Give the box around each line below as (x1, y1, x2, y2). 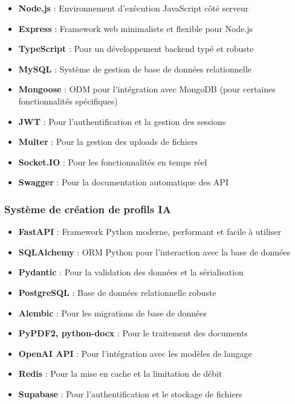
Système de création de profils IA (4, 201, 171, 216)
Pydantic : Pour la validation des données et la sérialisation (18, 266, 244, 278)
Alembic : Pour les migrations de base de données (18, 306, 207, 319)
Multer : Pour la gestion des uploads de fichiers (18, 135, 198, 148)
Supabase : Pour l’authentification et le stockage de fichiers (18, 387, 242, 400)
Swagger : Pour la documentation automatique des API (18, 176, 229, 188)
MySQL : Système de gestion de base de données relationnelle (18, 62, 251, 75)
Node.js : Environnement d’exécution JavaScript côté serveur (18, 2, 249, 14)
